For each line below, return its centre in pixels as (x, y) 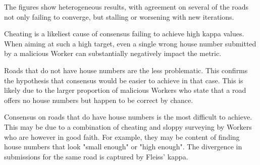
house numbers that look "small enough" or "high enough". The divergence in (123, 147)
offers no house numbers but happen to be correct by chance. (99, 100)
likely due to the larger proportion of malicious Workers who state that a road (125, 90)
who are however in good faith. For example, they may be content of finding (122, 136)
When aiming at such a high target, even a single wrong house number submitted (130, 43)
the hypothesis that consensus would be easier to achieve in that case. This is (124, 80)
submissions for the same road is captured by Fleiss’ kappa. (96, 156)
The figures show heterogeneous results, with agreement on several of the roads (126, 7)
